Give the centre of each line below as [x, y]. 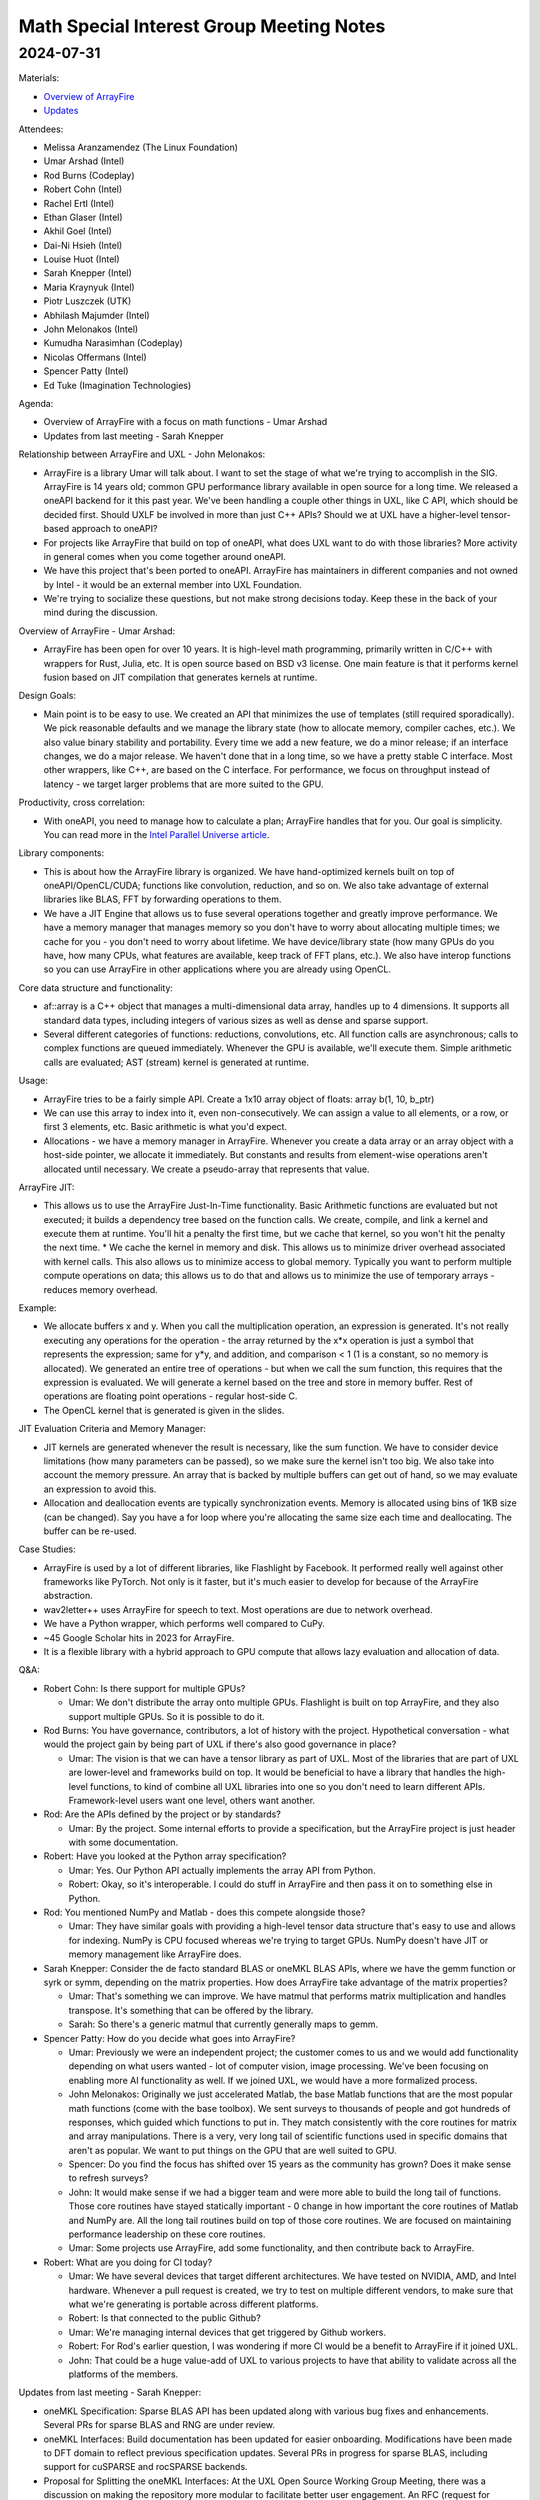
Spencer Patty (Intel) [86, 371]
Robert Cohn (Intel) [83, 189]
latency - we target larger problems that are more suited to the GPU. [183, 784]
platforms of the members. [123, 2374]
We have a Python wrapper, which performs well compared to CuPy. [184, 1624]
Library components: [61, 853]
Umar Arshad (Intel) [84, 161]
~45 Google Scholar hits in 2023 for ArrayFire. [139, 1637]
